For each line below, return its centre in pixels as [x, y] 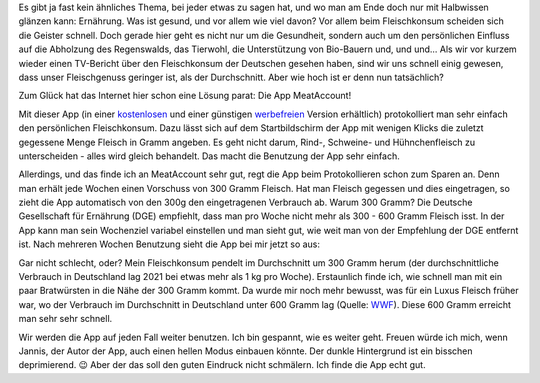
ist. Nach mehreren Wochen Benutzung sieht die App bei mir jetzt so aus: [169, 244]
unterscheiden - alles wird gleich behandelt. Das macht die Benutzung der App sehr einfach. [209, 156]
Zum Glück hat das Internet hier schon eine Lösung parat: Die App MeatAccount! [185, 96]
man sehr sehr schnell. [65, 319]
